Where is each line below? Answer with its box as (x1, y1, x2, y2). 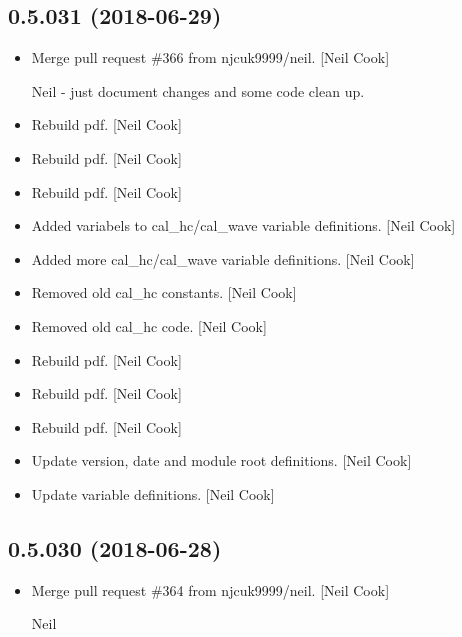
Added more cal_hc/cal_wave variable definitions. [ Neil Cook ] (31, 248, 415, 269)
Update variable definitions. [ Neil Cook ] (31, 483, 275, 504)
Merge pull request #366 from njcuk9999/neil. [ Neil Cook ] (31, 47, 390, 68)
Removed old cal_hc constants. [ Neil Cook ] (31, 282, 297, 303)
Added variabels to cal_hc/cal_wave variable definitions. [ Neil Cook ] (31, 215, 456, 236)
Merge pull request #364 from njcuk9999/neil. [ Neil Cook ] (31, 579, 390, 600)
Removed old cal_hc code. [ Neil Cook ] (31, 315, 267, 336)
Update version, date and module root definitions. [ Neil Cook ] (31, 450, 412, 471)
